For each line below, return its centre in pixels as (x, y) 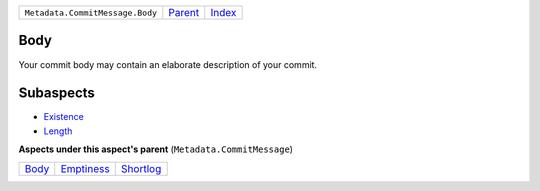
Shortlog (141, 168)
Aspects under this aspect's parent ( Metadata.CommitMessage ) (156, 149)
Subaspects (56, 93)
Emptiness (85, 168)
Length (58, 131)
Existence (63, 117)
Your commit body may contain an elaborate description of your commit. (168, 64)
